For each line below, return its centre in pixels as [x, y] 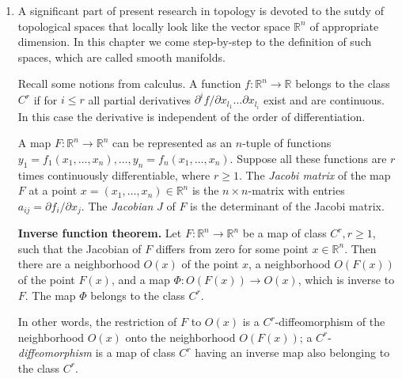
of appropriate [344, 26]
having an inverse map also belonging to [292, 352]
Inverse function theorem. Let [100, 233]
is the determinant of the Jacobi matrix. [287, 205]
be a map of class [284, 233]
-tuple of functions [287, 143]
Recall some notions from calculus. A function [129, 83]
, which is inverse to [346, 279]
